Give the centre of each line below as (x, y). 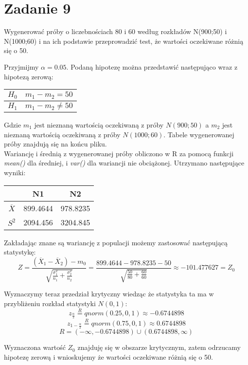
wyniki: (15, 172)
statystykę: (20, 252)
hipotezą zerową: (29, 76)
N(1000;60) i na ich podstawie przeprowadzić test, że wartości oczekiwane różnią (124, 41)
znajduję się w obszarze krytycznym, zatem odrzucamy (159, 347)
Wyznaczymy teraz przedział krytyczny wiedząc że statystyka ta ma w (109, 294)
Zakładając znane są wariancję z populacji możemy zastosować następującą (116, 242)
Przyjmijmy (21, 66)
